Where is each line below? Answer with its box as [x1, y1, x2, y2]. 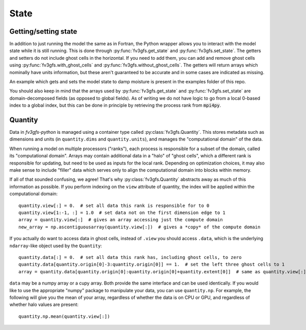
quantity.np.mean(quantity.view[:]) [18, 313, 110, 319]
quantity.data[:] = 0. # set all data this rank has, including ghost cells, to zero [18, 254, 242, 260]
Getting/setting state [9, 27, 78, 36]
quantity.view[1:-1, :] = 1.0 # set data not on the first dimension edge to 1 [18, 210, 226, 216]
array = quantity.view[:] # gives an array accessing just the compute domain [18, 217, 223, 223]
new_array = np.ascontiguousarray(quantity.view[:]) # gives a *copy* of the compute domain [18, 224, 261, 230]
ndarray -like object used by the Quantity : [9, 243, 102, 249]
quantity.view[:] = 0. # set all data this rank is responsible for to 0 [18, 202, 210, 208]
